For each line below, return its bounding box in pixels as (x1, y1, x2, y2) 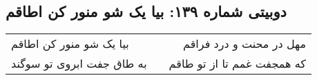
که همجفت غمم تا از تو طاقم (169, 55, 306, 72)
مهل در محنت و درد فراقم (183, 36, 306, 52)
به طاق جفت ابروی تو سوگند (11, 55, 147, 72)
